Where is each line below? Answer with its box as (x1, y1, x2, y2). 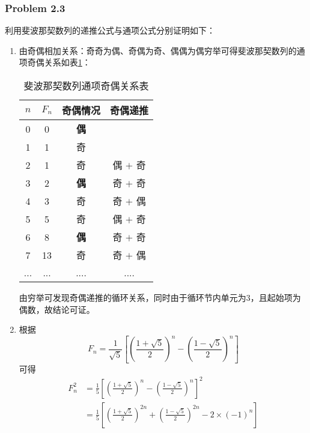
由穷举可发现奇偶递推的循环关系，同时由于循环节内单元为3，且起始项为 (19, 291, 301, 303)
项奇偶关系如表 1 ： (19, 56, 91, 68)
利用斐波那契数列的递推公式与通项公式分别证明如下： (5, 24, 215, 37)
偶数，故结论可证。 (19, 303, 95, 315)
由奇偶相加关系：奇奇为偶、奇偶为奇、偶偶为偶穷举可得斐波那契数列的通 (19, 44, 305, 56)
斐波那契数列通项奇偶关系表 (23, 79, 149, 92)
